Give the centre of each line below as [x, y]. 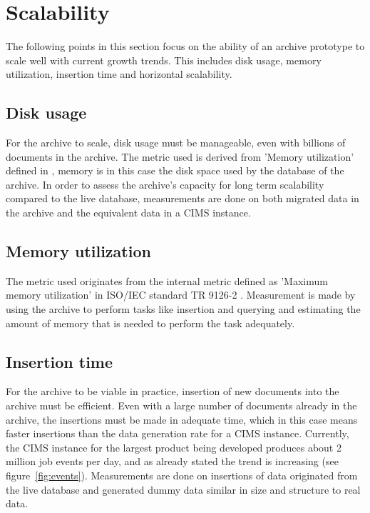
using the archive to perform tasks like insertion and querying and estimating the [183, 309]
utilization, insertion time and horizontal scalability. [119, 74]
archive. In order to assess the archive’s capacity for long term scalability [165, 184]
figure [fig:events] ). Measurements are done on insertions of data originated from [182, 475]
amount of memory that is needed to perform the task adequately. [150, 323]
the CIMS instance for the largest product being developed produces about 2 [174, 447]
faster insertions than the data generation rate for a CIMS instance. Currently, [178, 433]
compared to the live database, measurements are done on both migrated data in [183, 198]
